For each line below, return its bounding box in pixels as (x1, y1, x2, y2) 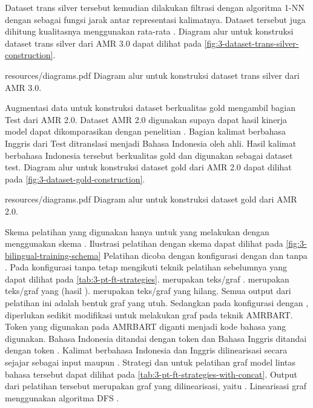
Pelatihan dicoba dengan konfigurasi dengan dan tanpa (104, 249, 308, 261)
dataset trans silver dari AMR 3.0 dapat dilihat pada (5, 36, 202, 49)
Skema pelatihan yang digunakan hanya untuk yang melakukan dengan (5, 225, 269, 238)
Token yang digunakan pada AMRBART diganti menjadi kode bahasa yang (5, 320, 286, 333)
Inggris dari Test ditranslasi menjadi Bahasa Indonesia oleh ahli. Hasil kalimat (5, 136, 297, 149)
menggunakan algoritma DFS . (5, 391, 119, 404)
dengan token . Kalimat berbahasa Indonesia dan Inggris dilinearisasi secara (5, 344, 288, 356)
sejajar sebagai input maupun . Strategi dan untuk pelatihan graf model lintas (5, 356, 295, 369)
